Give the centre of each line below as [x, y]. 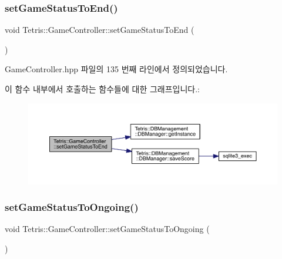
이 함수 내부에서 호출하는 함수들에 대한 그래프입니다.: [102, 89]
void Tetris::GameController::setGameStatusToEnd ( [100, 30]
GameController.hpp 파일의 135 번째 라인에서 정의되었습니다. [116, 69]
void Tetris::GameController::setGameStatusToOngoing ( [107, 229]
